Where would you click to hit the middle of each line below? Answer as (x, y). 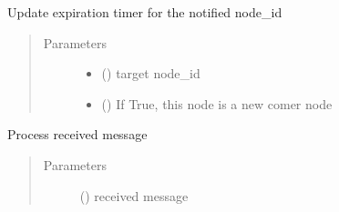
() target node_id (151, 73)
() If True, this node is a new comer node (217, 103)
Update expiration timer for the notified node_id (145, 12)
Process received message (77, 134)
